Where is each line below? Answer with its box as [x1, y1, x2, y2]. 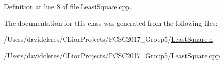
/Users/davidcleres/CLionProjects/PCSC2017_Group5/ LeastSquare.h [4, 34, 213, 44]
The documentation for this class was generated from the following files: [4, 17, 218, 28]
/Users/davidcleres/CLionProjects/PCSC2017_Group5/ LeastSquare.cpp [4, 50, 220, 60]
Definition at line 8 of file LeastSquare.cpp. [4, 1, 132, 11]
